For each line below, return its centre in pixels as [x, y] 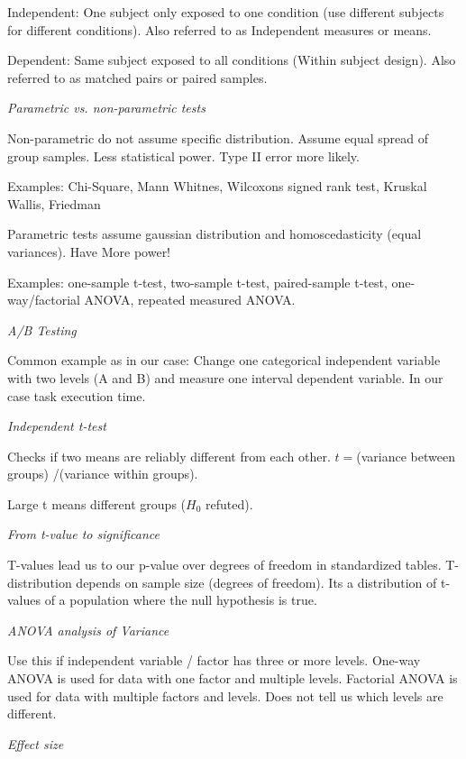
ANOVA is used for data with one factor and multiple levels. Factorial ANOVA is [233, 678]
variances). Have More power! [89, 251]
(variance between [406, 456]
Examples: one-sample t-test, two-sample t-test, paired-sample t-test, [197, 282]
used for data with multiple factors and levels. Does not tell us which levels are [225, 695]
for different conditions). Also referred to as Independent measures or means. [219, 29]
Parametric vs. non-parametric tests [106, 108]
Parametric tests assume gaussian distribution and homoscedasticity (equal [215, 234]
